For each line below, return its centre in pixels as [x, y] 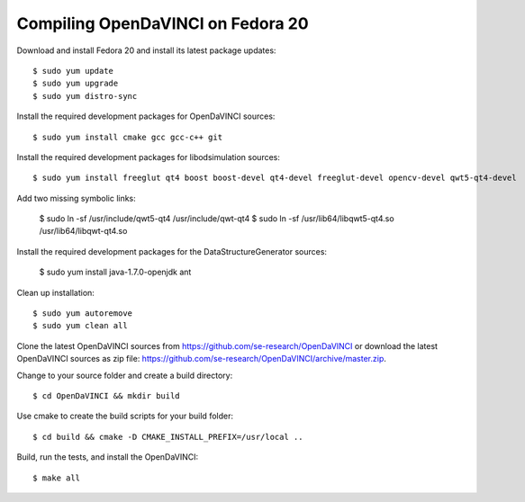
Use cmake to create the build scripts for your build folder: [125, 416]
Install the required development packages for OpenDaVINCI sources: [146, 116]
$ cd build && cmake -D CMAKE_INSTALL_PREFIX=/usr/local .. [168, 437]
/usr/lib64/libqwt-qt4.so [83, 231]
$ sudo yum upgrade [76, 84]
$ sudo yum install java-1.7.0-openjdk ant [115, 272]
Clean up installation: [55, 292]
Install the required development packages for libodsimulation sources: [149, 157]
